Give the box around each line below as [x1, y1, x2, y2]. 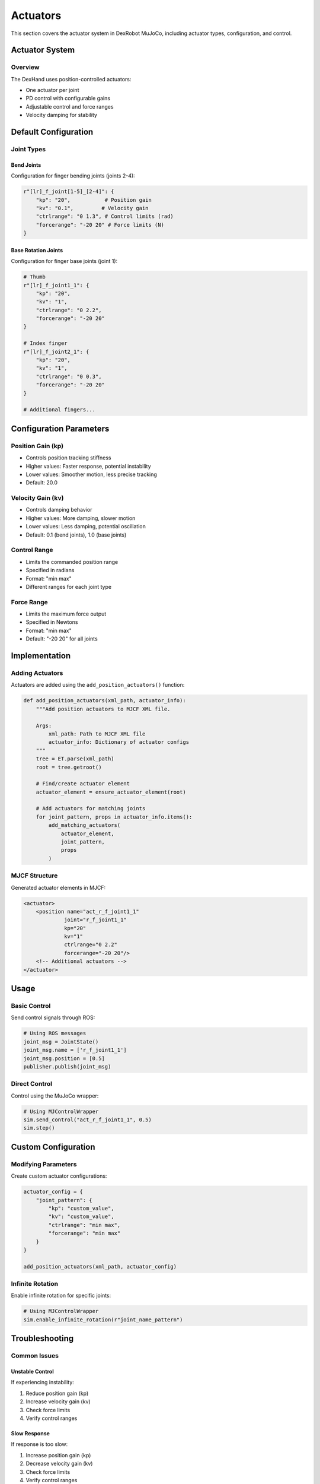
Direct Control [11, 1080, 53, 1088]
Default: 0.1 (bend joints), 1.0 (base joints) [25, 531, 127, 538]
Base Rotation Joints [11, 246, 63, 253]
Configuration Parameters [11, 423, 110, 433]
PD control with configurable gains [25, 95, 111, 102]
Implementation [11, 651, 71, 661]
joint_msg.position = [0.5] [23, 1055, 105, 1062]
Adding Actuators [11, 669, 63, 677]
